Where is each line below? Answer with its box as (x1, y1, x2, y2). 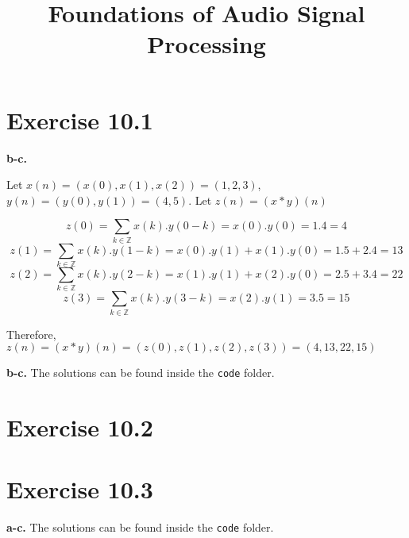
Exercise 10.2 (6, 411, 153, 444)
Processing (147, 28, 266, 60)
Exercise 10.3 (6, 473, 153, 505)
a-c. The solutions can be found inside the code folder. (6, 519, 274, 536)
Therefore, (6, 325, 56, 342)
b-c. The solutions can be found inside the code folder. (6, 364, 275, 381)
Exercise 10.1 (6, 103, 153, 136)
